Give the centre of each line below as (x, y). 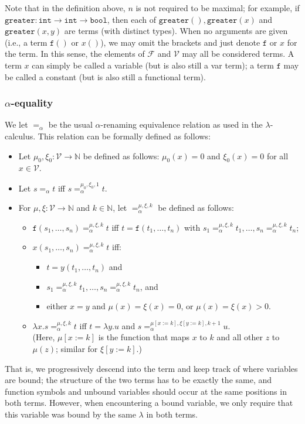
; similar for (77, 349)
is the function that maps (144, 337)
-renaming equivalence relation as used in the (182, 124)
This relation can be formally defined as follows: (124, 136)
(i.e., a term (26, 42)
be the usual (70, 124)
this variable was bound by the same (70, 414)
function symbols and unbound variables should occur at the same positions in (146, 391)
